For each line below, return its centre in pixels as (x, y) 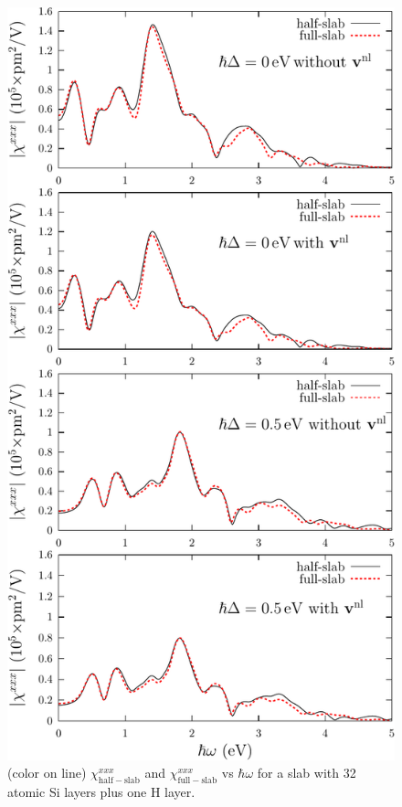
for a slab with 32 (307, 773)
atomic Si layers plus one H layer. (101, 792)
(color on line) (47, 773)
